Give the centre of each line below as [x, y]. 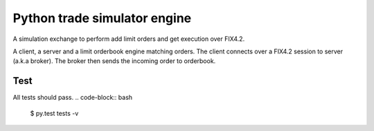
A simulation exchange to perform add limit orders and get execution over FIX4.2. [129, 39]
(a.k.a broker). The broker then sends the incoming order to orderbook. [114, 61]
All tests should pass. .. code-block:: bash [73, 98]
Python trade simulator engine [102, 18]
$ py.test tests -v [54, 113]
